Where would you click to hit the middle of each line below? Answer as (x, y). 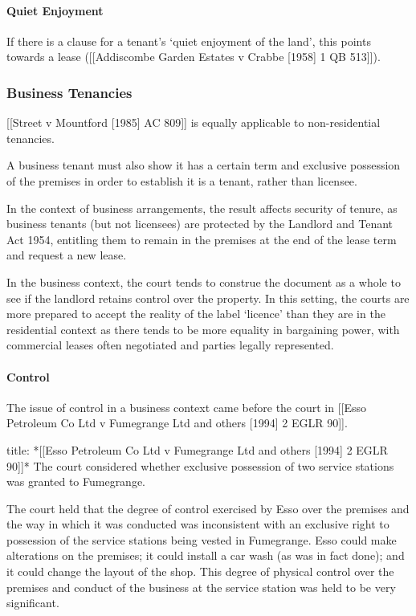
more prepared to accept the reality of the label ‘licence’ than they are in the (196, 314)
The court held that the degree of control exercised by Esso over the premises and (208, 508)
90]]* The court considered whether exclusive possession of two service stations (200, 465)
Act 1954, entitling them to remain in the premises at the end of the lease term (202, 239)
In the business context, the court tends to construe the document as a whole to (204, 281)
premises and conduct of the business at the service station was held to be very (201, 587)
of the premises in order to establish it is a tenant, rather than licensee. (182, 180)
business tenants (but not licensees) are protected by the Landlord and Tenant (200, 224)
